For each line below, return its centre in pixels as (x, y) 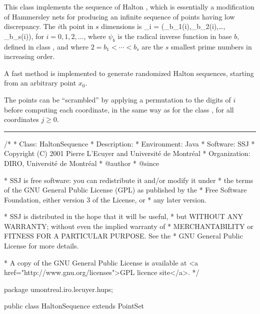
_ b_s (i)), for (24, 36)
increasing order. (29, 56)
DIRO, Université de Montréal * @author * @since (82, 163)
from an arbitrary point (40, 83)
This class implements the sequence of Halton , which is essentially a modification (129, 6)
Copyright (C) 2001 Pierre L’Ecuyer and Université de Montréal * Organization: (127, 153)
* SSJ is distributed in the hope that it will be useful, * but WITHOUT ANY (124, 216)
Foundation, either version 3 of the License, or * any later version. (105, 199)
